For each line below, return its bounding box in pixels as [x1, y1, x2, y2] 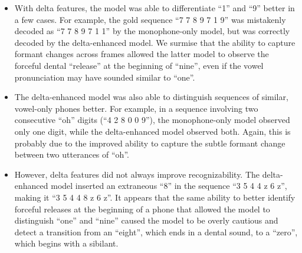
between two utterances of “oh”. [14, 148, 129, 161]
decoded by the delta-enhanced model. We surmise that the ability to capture [14, 36, 296, 48]
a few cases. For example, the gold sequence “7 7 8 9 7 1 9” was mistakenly [14, 13, 286, 25]
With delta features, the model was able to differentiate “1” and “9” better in [14, 2, 295, 14]
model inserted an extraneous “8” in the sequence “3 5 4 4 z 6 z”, [51, 179, 287, 192]
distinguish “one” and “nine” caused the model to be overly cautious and [14, 214, 278, 227]
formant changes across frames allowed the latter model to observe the [14, 48, 269, 60]
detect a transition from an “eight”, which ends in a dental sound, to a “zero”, [14, 225, 298, 238]
